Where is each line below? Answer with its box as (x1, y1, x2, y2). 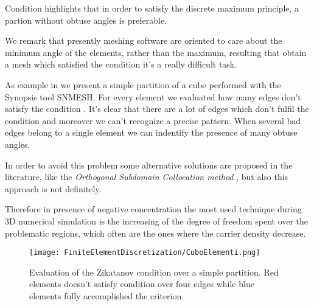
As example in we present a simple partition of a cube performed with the (5, 78, 281, 91)
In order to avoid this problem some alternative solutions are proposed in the (5, 158, 293, 171)
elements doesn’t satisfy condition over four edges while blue (29, 277, 254, 290)
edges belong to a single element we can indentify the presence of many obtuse (5, 126, 298, 139)
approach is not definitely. (5, 182, 102, 195)
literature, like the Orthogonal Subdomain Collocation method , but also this (5, 170, 288, 183)
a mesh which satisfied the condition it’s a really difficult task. (5, 58, 237, 71)
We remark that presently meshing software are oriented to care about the (5, 34, 282, 47)
